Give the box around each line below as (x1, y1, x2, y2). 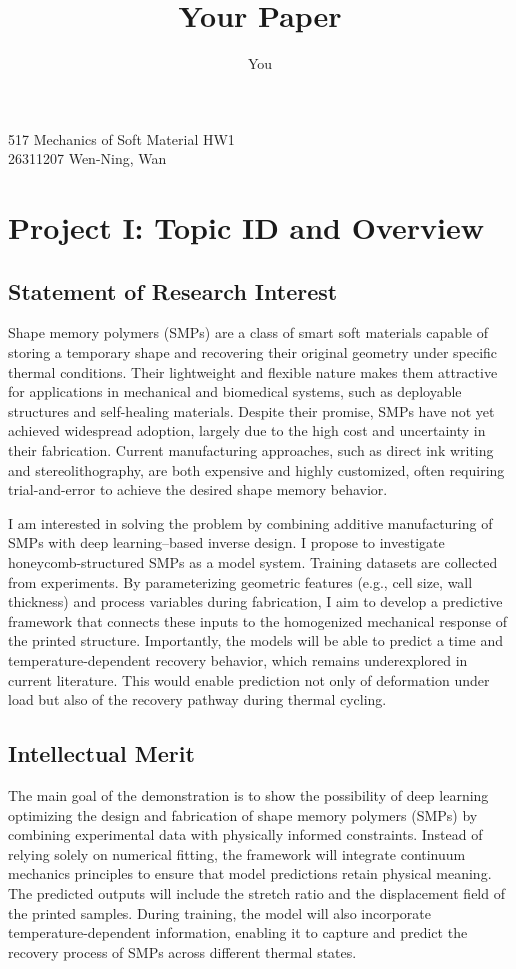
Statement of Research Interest (8, 275, 338, 306)
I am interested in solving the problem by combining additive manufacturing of (8, 512, 493, 533)
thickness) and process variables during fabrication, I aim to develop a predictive (8, 591, 503, 612)
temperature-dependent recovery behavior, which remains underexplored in (8, 649, 468, 670)
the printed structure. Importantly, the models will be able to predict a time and (8, 630, 504, 651)
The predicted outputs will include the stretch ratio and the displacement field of (8, 882, 505, 903)
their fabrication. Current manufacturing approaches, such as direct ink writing (8, 440, 494, 461)
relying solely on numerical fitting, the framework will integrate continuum (8, 843, 466, 864)
